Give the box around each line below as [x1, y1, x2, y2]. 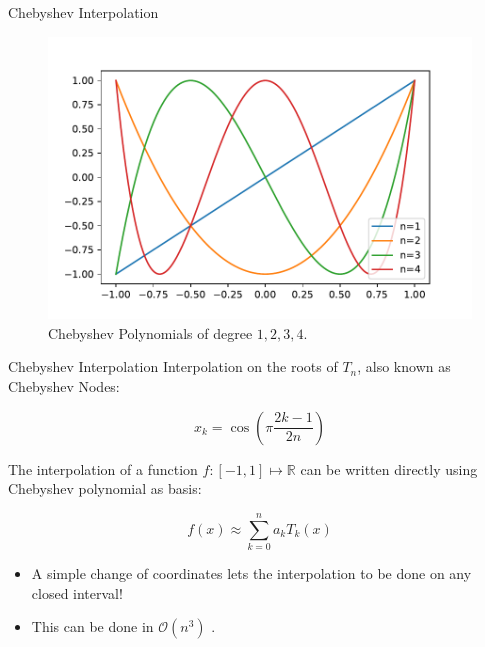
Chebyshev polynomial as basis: [8, 478, 202, 499]
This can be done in [31, 616, 154, 637]
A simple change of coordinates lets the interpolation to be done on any [31, 562, 472, 583]
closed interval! [31, 582, 123, 603]
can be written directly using [300, 458, 478, 479]
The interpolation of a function [8, 458, 198, 479]
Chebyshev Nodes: [8, 376, 120, 397]
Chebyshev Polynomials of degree [48, 322, 253, 343]
